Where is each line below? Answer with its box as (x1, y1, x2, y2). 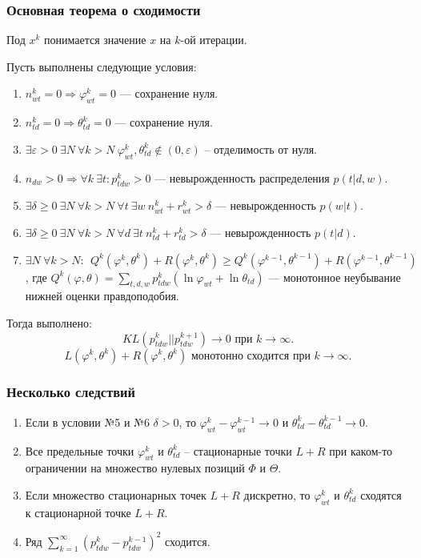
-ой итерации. (180, 31, 247, 48)
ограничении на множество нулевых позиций (25, 460, 245, 476)
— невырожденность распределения (154, 169, 330, 186)
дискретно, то (243, 486, 311, 503)
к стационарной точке (25, 504, 131, 520)
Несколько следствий (6, 382, 135, 402)
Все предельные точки (25, 442, 134, 459)
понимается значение (44, 31, 146, 48)
